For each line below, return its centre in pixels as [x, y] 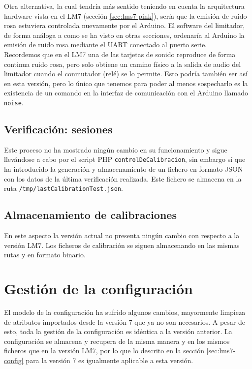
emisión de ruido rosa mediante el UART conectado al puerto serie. [105, 45]
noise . [14, 102]
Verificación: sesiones [58, 129]
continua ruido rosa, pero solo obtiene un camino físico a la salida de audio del [123, 64]
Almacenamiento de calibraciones [90, 215]
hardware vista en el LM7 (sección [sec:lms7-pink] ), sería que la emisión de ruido [126, 15]
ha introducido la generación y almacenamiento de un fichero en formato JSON [124, 169]
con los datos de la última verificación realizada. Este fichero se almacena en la [123, 178]
